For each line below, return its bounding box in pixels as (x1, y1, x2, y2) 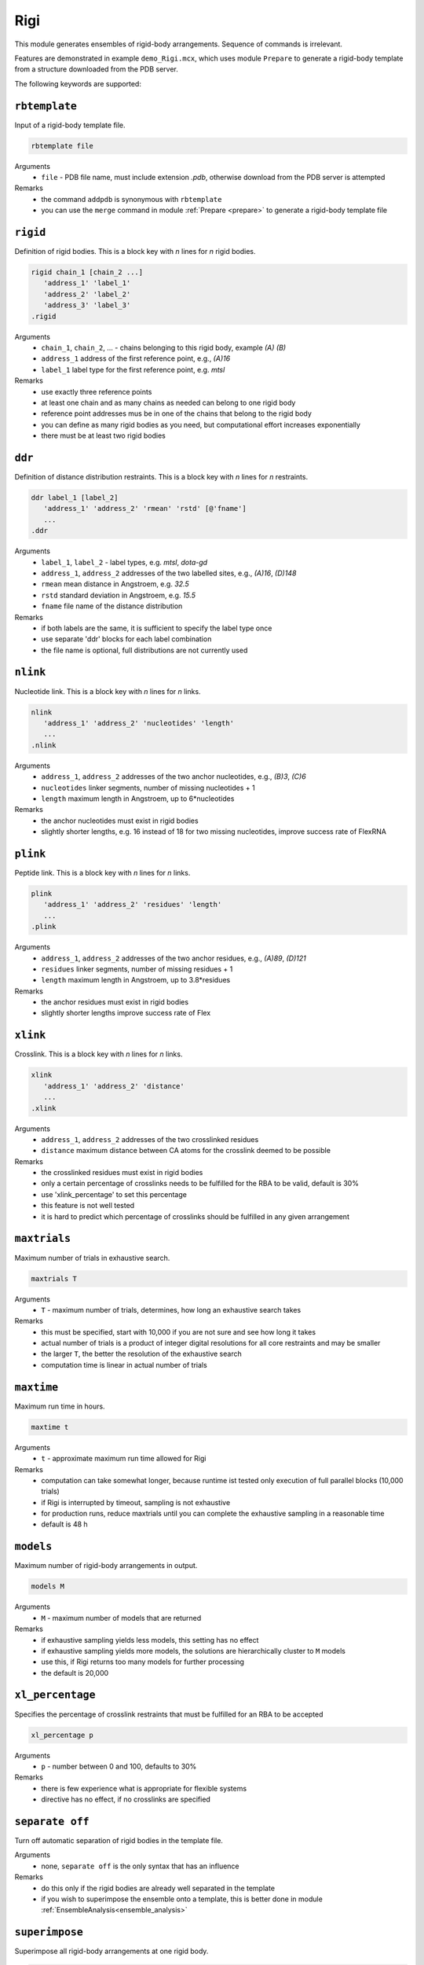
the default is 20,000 (41, 1668, 109, 1677)
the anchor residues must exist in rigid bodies (41, 997, 188, 1007)
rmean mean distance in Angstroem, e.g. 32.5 (41, 579, 189, 589)
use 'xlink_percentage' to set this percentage (41, 1189, 188, 1199)
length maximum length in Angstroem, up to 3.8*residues (41, 975, 231, 985)
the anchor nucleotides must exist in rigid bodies (41, 816, 199, 825)
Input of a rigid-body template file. (14, 120, 126, 130)
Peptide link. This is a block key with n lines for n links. (14, 868, 191, 877)
